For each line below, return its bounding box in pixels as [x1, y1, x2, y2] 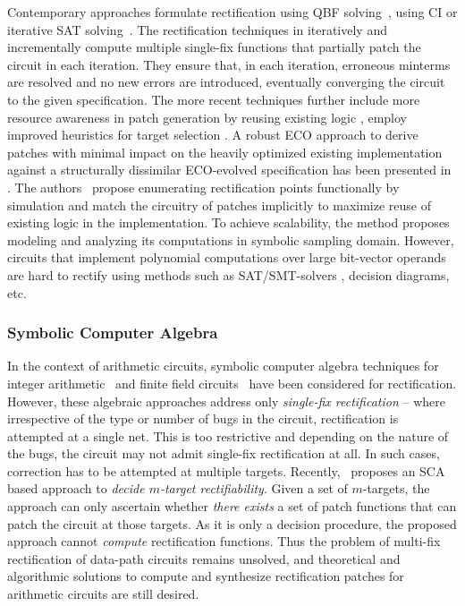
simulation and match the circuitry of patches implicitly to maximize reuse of [7, 195, 431, 214]
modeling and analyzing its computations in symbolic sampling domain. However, [7, 230, 454, 249]
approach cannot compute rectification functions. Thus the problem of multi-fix [7, 532, 441, 551]
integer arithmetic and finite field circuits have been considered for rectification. [7, 373, 457, 392]
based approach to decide [7, 479, 145, 498]
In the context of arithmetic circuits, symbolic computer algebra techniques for [7, 356, 439, 375]
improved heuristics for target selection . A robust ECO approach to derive [7, 125, 418, 144]
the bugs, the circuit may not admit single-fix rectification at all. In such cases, [7, 444, 440, 463]
